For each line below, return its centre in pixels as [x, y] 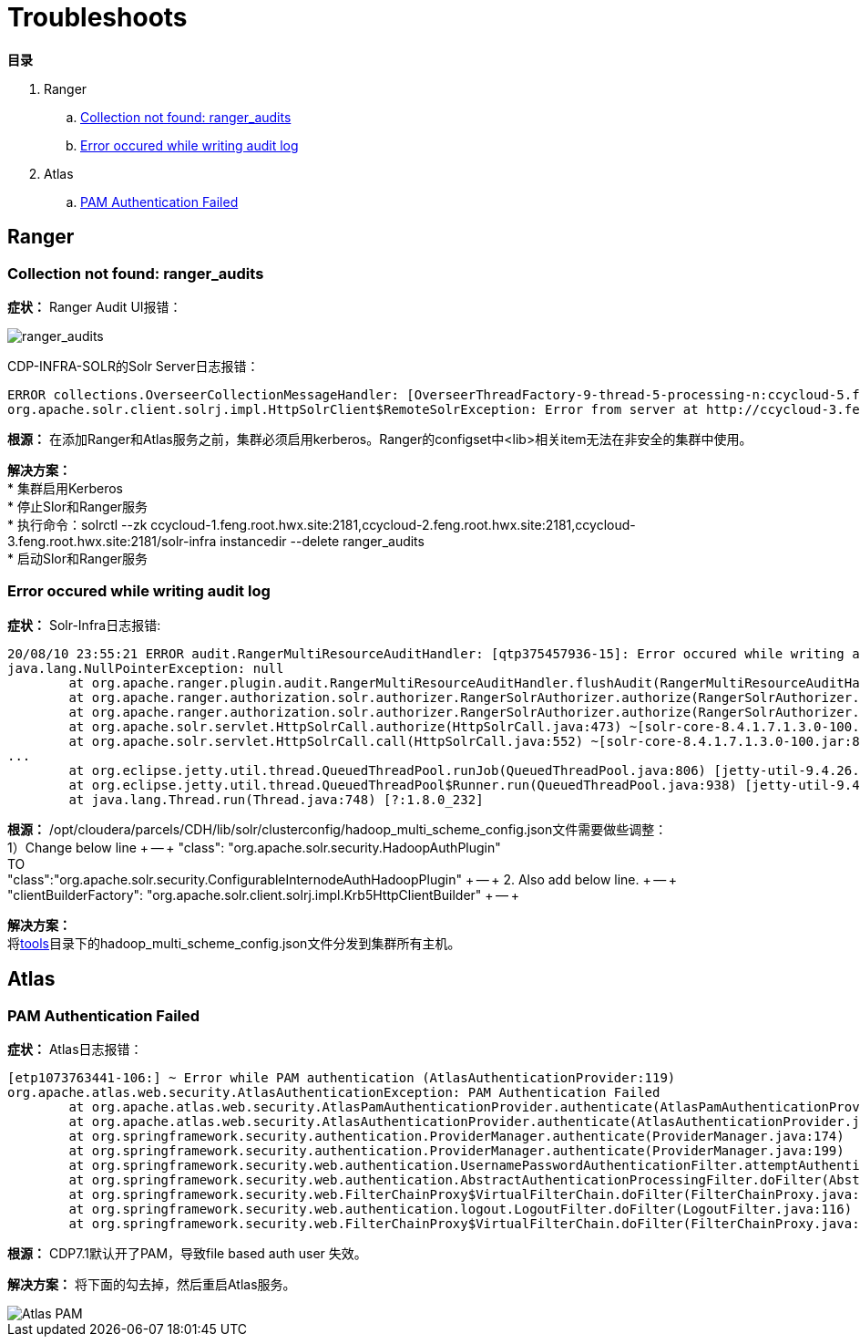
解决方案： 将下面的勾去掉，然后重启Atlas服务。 [152, 1284]
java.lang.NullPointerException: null [146, 668]
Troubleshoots [97, 17]
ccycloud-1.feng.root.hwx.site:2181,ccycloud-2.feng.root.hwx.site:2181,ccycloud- [393, 524]
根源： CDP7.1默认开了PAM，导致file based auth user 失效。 [187, 1253]
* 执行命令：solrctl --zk [77, 524]
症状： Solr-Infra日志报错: [84, 625]
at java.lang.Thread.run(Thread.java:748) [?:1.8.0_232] [276, 799]
